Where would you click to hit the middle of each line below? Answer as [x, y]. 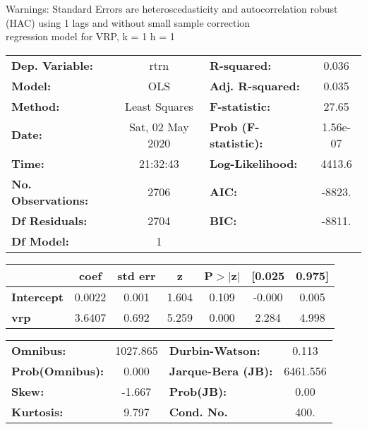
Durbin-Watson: [215, 350]
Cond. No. [198, 411]
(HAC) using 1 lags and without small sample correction [128, 22]
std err [137, 275]
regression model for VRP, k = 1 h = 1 [90, 36]
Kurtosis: [37, 411]
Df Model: [40, 241]
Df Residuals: [49, 220]
